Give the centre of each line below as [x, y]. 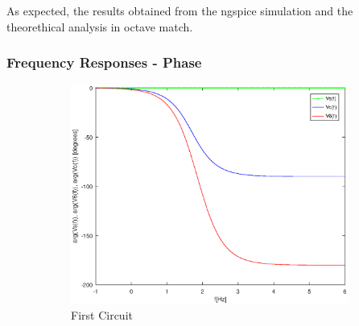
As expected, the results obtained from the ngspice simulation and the [180, 10]
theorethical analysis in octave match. [100, 26]
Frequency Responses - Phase [104, 62]
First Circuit [102, 315]
